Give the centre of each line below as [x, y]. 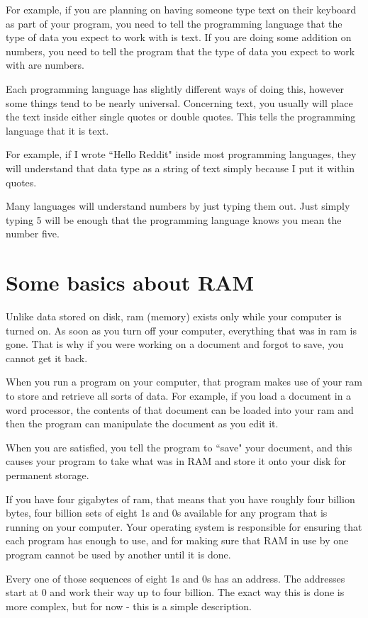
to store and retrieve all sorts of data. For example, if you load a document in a [179, 395]
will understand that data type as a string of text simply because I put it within [180, 168]
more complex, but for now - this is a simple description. [129, 606]
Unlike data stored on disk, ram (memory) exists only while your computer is [174, 316]
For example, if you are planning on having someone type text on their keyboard [181, 9]
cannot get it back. [47, 358]
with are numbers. [45, 65]
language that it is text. [57, 130]
